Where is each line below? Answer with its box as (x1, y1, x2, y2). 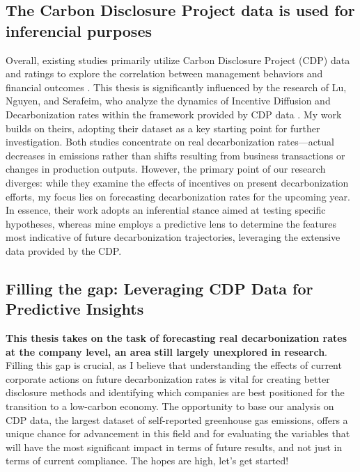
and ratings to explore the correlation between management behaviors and (6, 66, 323, 81)
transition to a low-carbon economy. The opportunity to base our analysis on (6, 399, 334, 414)
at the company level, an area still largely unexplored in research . (6, 344, 328, 359)
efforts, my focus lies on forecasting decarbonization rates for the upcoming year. (6, 189, 350, 203)
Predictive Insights (6, 298, 144, 320)
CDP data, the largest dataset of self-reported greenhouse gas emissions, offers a (6, 412, 348, 427)
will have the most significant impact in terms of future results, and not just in (6, 439, 343, 454)
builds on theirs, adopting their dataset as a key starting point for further (6, 120, 320, 135)
